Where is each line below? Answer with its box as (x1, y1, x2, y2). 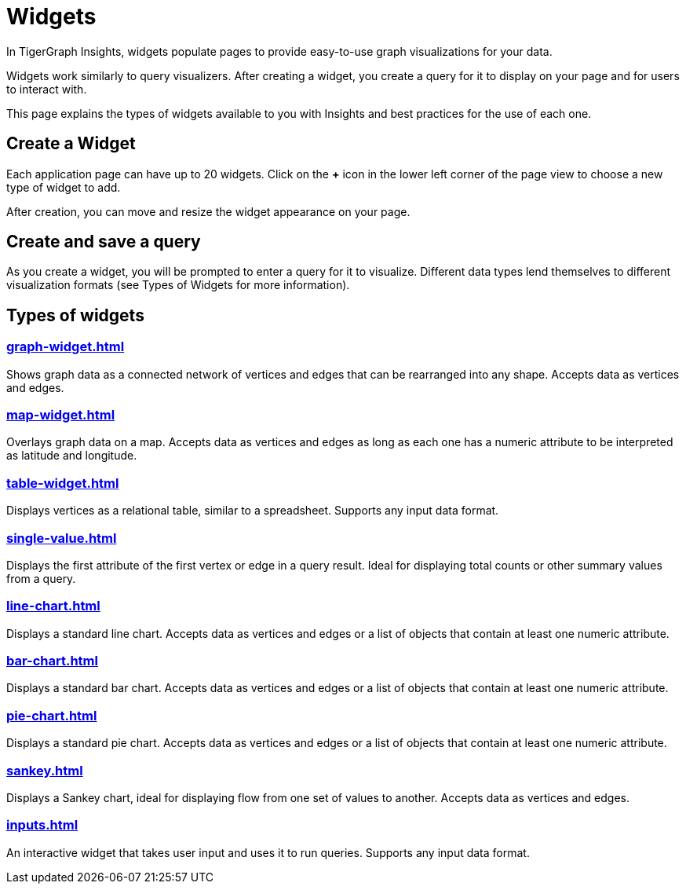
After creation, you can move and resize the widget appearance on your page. (6, 204, 411, 218)
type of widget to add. (6, 180, 121, 194)
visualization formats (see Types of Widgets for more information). (6, 278, 350, 292)
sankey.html (6, 762, 83, 778)
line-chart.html (6, 598, 100, 614)
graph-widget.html (6, 339, 125, 355)
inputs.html (6, 817, 78, 833)
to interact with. (6, 82, 87, 96)
